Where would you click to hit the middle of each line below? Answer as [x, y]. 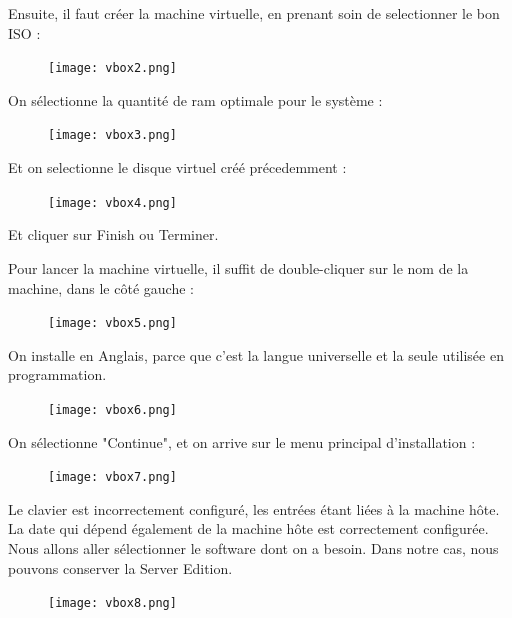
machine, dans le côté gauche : [101, 287]
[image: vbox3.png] [112, 135]
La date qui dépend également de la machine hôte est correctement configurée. [248, 528]
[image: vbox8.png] [112, 603]
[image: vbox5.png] [112, 323]
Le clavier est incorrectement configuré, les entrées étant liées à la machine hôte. [254, 508]
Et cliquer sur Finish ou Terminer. [113, 234]
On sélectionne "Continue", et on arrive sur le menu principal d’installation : [242, 441]
